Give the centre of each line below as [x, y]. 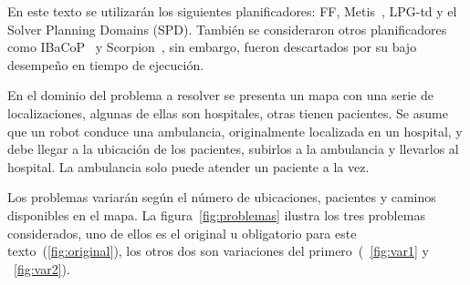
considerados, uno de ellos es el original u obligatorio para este [182, 233]
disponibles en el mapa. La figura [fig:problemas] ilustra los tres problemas [216, 214]
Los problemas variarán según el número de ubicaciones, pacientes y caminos [222, 197]
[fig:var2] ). [42, 268]
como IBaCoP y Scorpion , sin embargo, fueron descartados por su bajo [212, 47]
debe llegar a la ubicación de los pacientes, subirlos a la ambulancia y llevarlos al [233, 149]
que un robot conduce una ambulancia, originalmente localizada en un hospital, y [235, 131]
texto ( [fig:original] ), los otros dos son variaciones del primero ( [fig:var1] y [218, 251]
